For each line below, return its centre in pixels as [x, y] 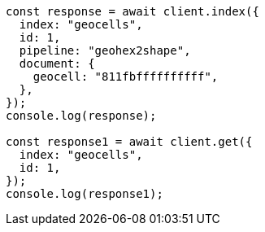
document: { [57, 63]
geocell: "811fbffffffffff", [126, 77]
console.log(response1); [85, 194]
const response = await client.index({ [132, 11]
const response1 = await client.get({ [129, 142]
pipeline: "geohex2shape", [105, 50]
